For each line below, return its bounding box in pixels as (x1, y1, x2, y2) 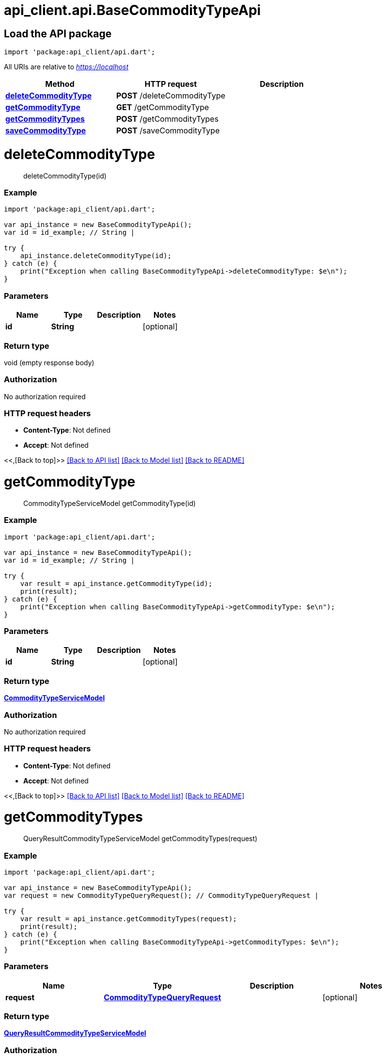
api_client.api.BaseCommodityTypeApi (4, 2, 261, 18)
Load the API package (4, 27, 112, 40)
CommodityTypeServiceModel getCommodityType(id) (23, 499, 196, 507)
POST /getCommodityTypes (116, 114, 219, 124)
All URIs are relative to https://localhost (4, 63, 129, 71)
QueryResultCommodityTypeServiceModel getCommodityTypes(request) (23, 834, 257, 843)
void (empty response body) (4, 358, 95, 367)
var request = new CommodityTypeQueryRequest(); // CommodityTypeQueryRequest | (4, 891, 319, 899)
